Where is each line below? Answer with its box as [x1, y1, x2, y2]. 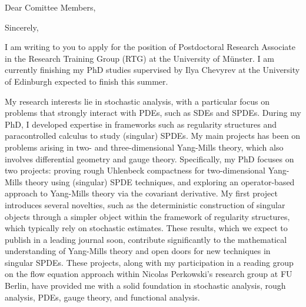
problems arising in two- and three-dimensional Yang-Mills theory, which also [5, 141, 284, 153]
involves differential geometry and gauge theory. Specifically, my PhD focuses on [5, 152, 294, 165]
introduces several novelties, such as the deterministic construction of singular [5, 198, 285, 211]
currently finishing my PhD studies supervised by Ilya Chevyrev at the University [5, 64, 300, 76]
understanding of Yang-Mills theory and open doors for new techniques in [5, 245, 271, 257]
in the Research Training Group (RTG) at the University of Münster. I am [5, 52, 274, 64]
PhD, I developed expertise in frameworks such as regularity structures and [5, 118, 277, 130]
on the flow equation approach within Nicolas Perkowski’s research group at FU [5, 268, 292, 280]
